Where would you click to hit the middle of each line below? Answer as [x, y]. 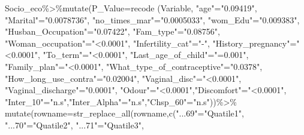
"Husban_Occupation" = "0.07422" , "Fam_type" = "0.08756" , [112, 31]
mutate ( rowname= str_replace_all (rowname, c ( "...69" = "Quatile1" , [124, 113]
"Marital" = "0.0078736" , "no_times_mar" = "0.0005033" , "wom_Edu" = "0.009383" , [152, 19]
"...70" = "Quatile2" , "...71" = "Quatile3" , [74, 125]
